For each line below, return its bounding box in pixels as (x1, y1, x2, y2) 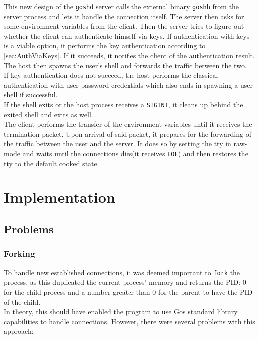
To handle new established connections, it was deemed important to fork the (4, 267, 240, 277)
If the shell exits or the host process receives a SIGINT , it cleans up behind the (4, 99, 243, 109)
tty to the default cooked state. (4, 158, 99, 168)
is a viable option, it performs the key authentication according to (4, 40, 206, 51)
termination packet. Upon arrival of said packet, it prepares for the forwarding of (4, 128, 251, 139)
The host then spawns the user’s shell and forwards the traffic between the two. (4, 60, 247, 70)
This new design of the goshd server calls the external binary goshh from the (4, 1, 239, 11)
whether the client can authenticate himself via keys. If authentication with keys (4, 30, 250, 41)
